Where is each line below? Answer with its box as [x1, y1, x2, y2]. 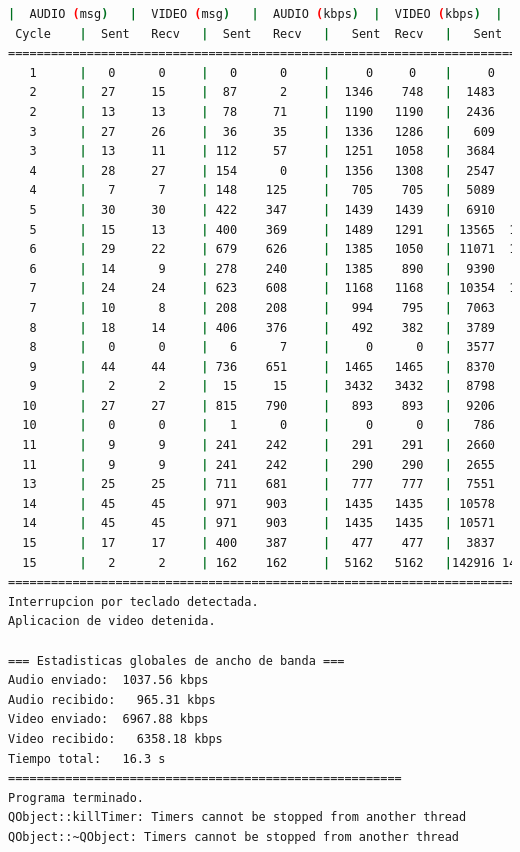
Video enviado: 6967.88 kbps [8, 712, 209, 727]
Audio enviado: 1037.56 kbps [8, 673, 209, 688]
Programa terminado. [8, 790, 145, 805]
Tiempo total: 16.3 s [8, 751, 166, 766]
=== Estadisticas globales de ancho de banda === [8, 653, 345, 668]
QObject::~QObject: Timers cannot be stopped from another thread [8, 829, 460, 844]
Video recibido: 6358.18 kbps [8, 731, 223, 746]
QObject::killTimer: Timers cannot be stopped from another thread [8, 810, 467, 825]
